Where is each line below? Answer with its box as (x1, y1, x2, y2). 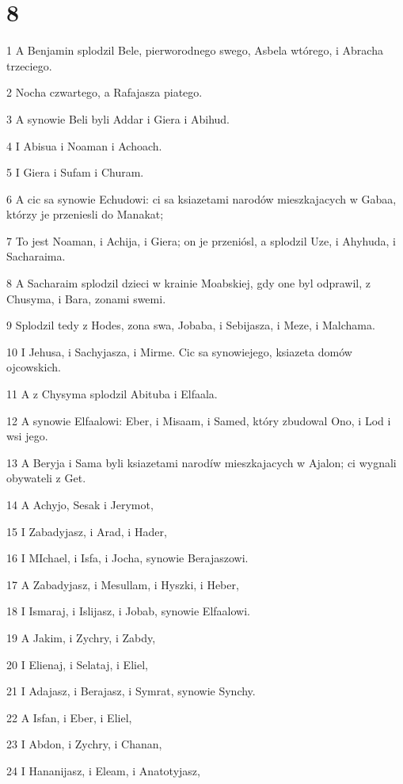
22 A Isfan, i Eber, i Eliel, (6, 709, 132, 725)
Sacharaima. (6, 248, 66, 265)
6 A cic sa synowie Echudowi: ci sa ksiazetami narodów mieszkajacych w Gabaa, (6, 190, 397, 207)
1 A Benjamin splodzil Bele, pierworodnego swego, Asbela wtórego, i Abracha (6, 42, 383, 59)
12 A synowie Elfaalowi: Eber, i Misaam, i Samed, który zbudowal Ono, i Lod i (6, 412, 391, 428)
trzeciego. (6, 57, 52, 74)
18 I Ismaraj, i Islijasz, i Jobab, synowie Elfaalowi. (6, 603, 250, 619)
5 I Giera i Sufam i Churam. (6, 164, 144, 181)
